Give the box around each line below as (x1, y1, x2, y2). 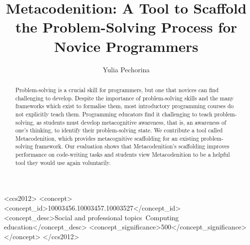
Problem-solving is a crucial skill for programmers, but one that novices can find (15, 85, 219, 94)
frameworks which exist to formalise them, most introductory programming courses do (15, 102, 234, 110)
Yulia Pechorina (102, 64, 150, 74)
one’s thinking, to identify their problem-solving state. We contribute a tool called (15, 126, 223, 134)
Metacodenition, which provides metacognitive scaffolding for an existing (15, 134, 199, 142)
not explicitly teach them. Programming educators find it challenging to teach (15, 110, 213, 118)
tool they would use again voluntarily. (15, 158, 111, 166)
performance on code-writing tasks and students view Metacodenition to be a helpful (15, 150, 230, 159)
